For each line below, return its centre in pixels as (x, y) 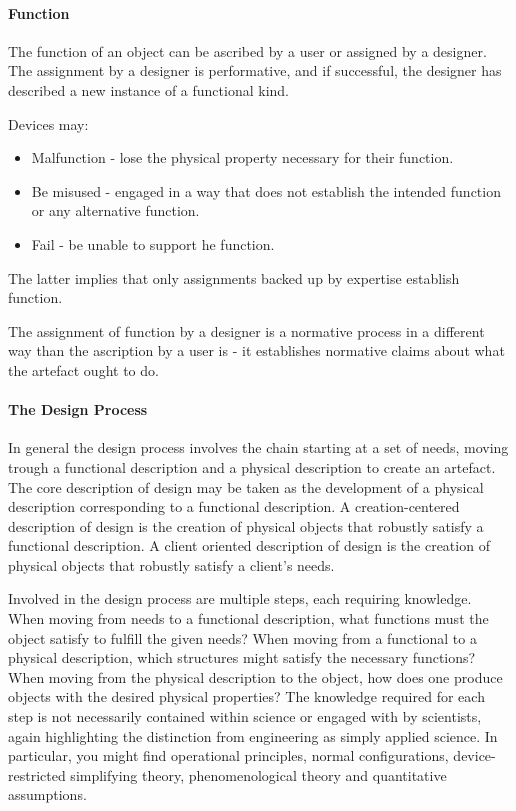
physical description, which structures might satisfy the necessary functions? (242, 657)
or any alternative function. (115, 210)
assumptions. (47, 794)
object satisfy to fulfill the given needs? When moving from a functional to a (242, 637)
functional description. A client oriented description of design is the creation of (249, 545)
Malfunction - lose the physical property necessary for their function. (242, 157)
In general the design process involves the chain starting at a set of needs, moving (258, 447)
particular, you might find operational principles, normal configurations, (228, 755)
